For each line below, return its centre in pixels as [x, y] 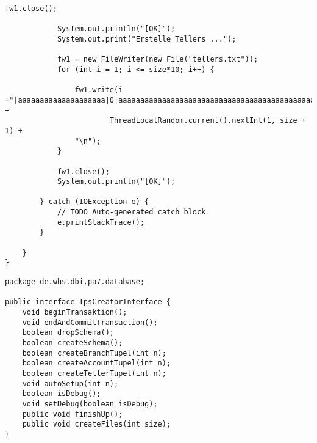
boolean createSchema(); [73, 343]
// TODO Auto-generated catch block [131, 212]
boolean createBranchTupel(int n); [94, 353]
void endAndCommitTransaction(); [90, 322]
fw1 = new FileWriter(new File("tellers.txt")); [158, 60]
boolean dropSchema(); [68, 333]
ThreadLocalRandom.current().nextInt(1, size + [208, 121]
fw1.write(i [99, 90]
